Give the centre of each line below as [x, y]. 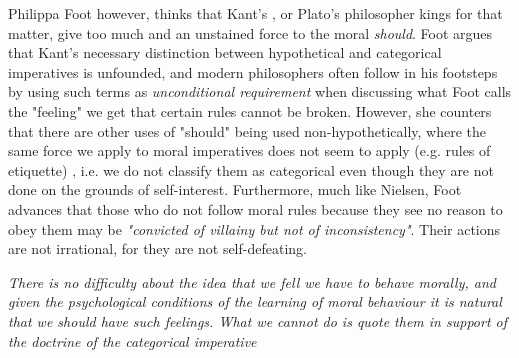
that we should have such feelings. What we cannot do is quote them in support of [258, 320]
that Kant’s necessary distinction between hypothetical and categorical [225, 52]
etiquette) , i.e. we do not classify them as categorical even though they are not [251, 169]
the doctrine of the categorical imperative [132, 340]
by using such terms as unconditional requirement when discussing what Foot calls [260, 91]
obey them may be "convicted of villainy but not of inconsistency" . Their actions [254, 228]
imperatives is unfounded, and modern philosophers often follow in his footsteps [253, 71]
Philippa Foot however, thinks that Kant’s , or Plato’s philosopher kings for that [255, 13]
